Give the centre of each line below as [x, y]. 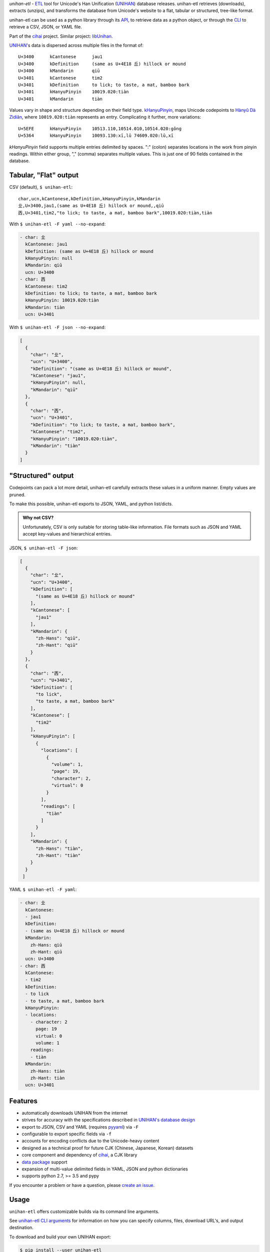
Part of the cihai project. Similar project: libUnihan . [61, 36]
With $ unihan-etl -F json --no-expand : [57, 328]
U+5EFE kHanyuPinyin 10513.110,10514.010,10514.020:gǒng [100, 128]
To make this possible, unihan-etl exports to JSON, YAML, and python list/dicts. [91, 504]
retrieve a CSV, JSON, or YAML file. [46, 27]
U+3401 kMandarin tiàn [60, 99]
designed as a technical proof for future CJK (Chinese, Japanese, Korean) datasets [107, 1148]
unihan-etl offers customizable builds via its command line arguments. [84, 1211]
